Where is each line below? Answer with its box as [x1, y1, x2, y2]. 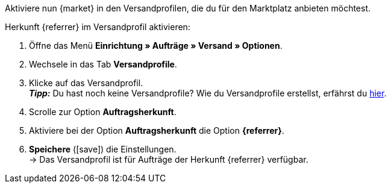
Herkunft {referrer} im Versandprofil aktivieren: [5, 22, 190, 32]
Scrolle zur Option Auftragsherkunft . [29, 107, 177, 117]
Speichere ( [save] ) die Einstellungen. [29, 144, 177, 154]
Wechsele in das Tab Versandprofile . [29, 59, 177, 69]
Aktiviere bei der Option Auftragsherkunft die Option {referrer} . [29, 125, 284, 136]
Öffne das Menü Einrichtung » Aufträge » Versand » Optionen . [29, 40, 283, 51]
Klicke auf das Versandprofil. [29, 78, 143, 88]
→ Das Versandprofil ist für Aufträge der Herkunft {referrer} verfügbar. [29, 154, 308, 164]
